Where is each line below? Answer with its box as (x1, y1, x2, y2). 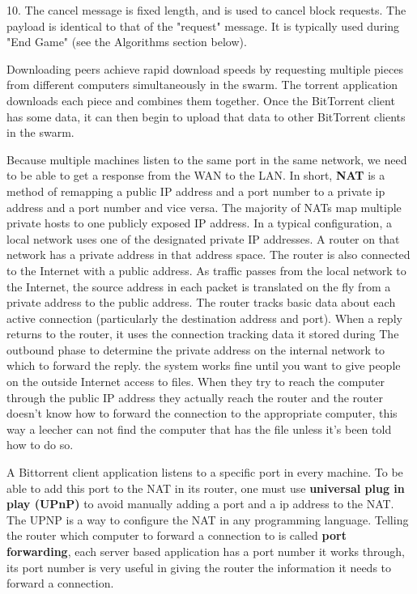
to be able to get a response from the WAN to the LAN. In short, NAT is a (6, 167, 385, 184)
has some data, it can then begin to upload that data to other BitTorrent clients (6, 108, 406, 125)
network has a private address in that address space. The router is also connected (6, 246, 411, 263)
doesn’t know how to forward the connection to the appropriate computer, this (6, 405, 398, 422)
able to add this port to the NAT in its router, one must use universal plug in (6, 479, 405, 496)
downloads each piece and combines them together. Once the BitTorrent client (6, 91, 395, 108)
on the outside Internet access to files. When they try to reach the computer (6, 373, 385, 390)
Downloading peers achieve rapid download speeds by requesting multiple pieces (6, 60, 403, 77)
